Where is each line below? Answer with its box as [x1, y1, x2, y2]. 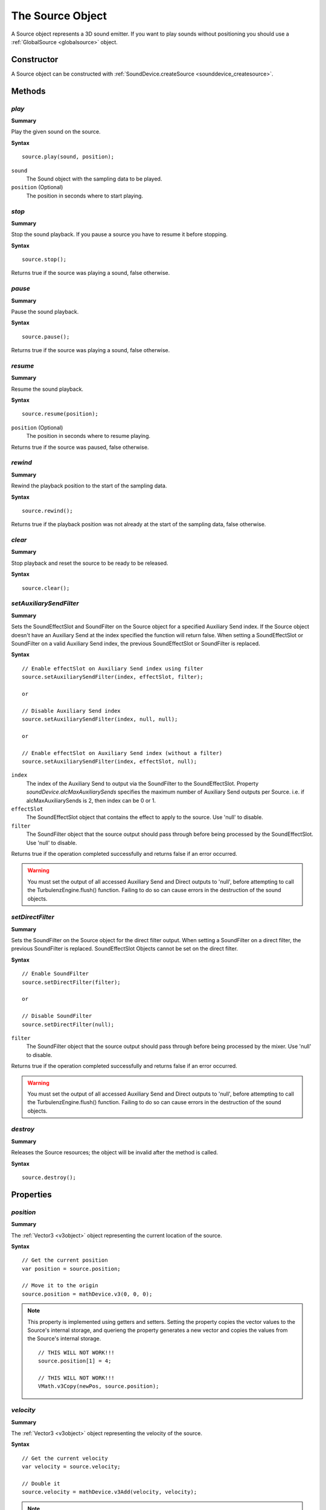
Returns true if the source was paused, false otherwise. [11, 443, 149, 451]
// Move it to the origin [22, 1282, 99, 1289]
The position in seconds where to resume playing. [26, 432, 151, 440]
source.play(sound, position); [22, 153, 115, 160]
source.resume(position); [22, 411, 99, 417]
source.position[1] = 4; [38, 1358, 112, 1364]
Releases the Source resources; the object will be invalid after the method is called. [11, 1149, 219, 1156]
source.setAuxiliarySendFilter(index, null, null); [22, 716, 178, 723]
